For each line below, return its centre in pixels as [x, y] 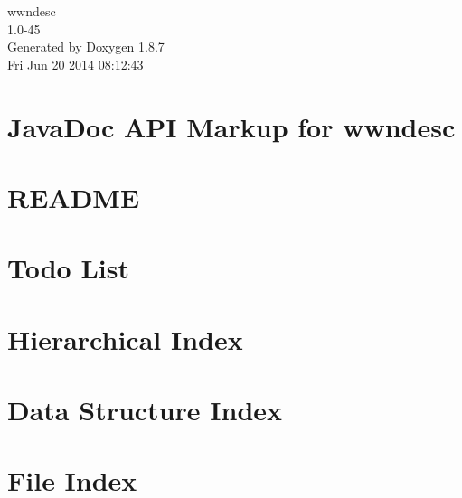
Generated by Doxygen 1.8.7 [86, 47]
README [74, 197]
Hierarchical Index [125, 338]
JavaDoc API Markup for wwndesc [231, 126]
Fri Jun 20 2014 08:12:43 [75, 64]
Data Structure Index [145, 410]
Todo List [68, 268]
